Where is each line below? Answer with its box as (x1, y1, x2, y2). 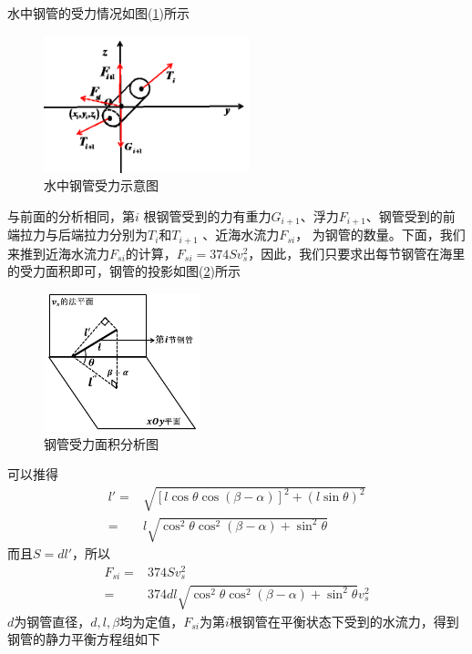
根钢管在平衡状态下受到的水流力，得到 (229, 611, 459, 630)
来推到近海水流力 (7, 243, 109, 262)
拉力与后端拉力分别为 (19, 225, 148, 244)
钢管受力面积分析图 (44, 434, 159, 453)
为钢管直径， (14, 611, 91, 630)
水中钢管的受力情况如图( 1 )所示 (7, 4, 190, 22)
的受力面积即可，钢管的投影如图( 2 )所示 (7, 261, 241, 281)
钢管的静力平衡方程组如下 (7, 629, 160, 649)
